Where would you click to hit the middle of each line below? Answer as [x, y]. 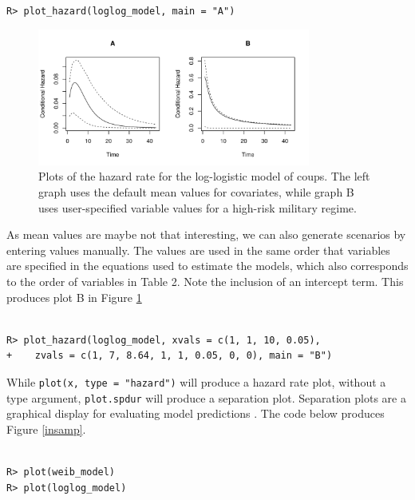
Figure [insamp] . [46, 429]
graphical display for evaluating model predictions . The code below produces [196, 413]
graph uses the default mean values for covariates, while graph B [196, 191]
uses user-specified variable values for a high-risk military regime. [198, 207]
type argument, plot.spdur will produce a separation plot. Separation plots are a [206, 397]
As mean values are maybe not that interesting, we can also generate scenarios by [206, 234]
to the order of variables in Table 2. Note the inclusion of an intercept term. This [205, 281]
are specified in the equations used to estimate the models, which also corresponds [207, 266]
